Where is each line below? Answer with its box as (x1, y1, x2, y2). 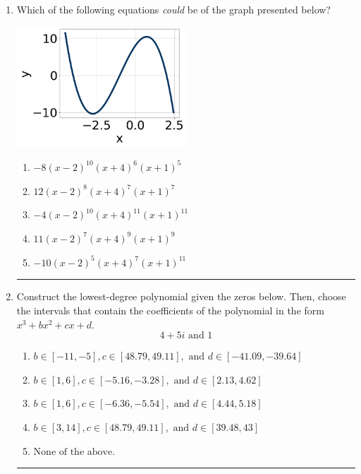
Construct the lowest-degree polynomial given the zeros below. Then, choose (16, 289, 346, 304)
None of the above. (33, 446, 116, 457)
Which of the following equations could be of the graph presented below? (16, 2, 331, 16)
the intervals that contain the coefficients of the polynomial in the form (16, 303, 324, 318)
